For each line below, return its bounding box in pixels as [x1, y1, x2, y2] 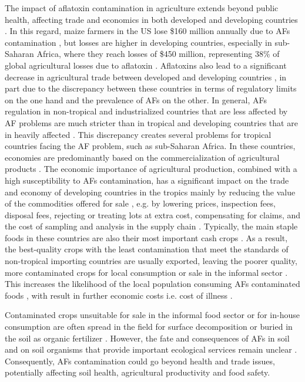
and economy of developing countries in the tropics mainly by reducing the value [5, 185, 296, 198]
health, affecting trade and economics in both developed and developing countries [5, 13, 298, 25]
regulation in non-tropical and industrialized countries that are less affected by [5, 105, 288, 117]
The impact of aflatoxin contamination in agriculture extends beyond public [5, 2, 279, 13]
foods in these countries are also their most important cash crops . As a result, [5, 231, 288, 244]
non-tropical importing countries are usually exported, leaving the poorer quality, [5, 255, 297, 267]
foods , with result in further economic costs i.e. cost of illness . [5, 289, 233, 301]
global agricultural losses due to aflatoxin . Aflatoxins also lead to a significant [5, 59, 287, 71]
